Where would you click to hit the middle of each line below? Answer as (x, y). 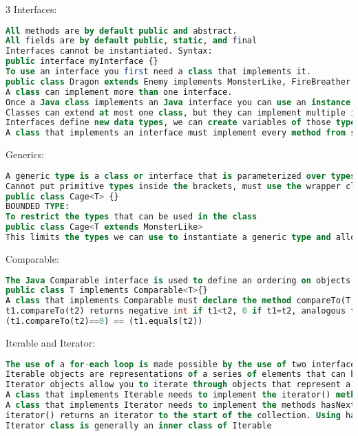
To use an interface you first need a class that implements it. (158, 72)
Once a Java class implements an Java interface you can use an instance (178, 102)
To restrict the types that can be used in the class (131, 217)
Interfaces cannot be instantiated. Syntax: (109, 51)
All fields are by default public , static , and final (131, 41)
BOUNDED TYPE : (38, 207)
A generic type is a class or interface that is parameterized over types (181, 176)
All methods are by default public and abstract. (122, 31)
